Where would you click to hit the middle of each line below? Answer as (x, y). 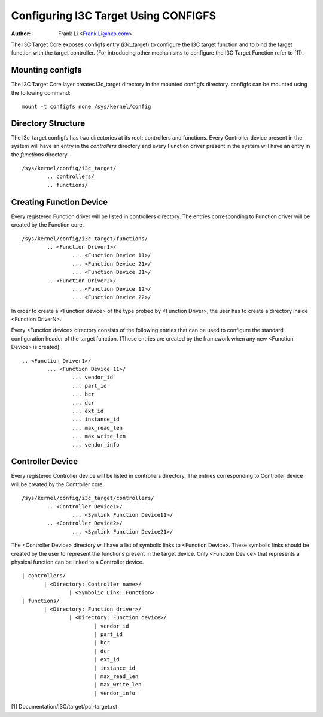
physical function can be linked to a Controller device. (77, 562)
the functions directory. (40, 154)
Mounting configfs (46, 70)
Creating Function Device (60, 202)
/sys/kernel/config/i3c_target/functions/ (85, 239)
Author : (21, 34)
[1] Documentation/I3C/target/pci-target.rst (64, 707)
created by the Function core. (47, 225)
